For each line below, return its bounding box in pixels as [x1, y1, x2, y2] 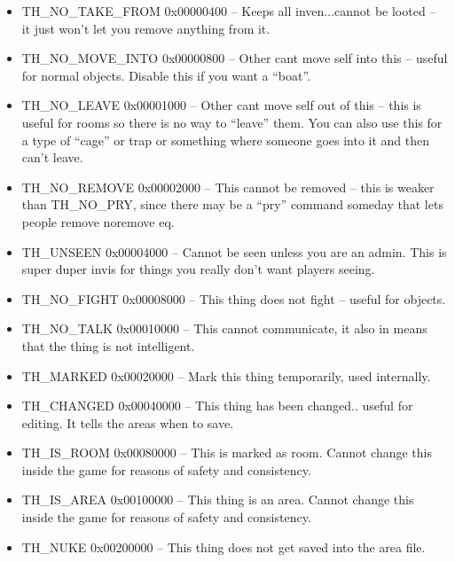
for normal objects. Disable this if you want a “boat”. [21, 66, 311, 84]
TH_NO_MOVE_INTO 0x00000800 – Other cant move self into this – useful [21, 49, 448, 67]
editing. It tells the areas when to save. [21, 413, 234, 432]
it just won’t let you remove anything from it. [21, 19, 271, 37]
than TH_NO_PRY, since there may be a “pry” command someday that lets [21, 195, 443, 214]
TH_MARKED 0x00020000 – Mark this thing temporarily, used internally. [21, 366, 431, 385]
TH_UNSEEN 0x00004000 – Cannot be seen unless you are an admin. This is [21, 242, 447, 261]
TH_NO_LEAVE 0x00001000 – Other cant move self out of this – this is [21, 96, 421, 114]
